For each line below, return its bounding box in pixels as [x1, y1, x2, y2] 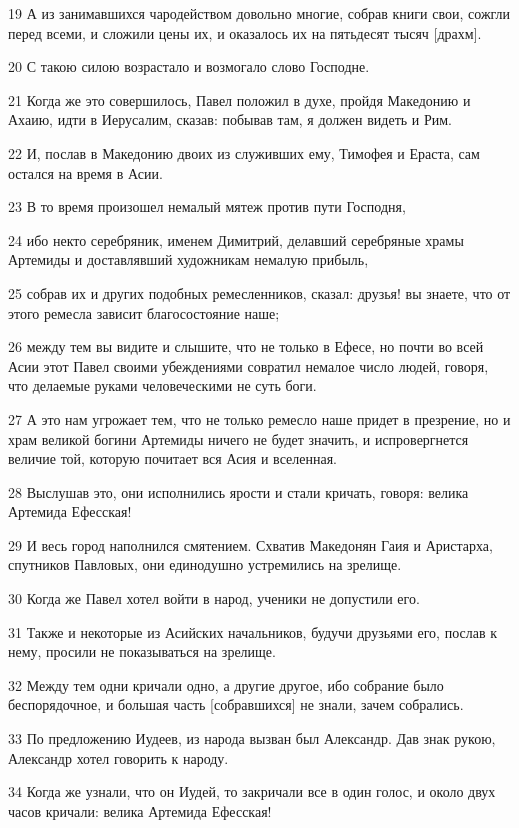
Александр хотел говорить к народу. [8, 747, 229, 768]
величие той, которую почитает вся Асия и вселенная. [8, 448, 337, 469]
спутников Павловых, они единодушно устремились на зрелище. [8, 554, 402, 575]
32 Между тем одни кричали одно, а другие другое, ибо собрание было [8, 674, 444, 695]
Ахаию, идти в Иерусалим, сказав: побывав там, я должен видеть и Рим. [8, 109, 453, 130]
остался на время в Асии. [8, 162, 163, 183]
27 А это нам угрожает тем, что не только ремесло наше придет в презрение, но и [8, 408, 511, 429]
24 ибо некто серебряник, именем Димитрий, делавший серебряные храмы [8, 229, 464, 250]
